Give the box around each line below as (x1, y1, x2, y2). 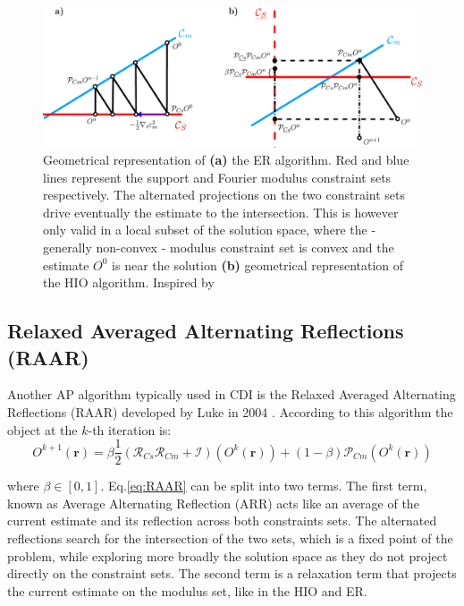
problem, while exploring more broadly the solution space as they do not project (7, 546, 448, 565)
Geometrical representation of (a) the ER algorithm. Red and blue (43, 150, 409, 169)
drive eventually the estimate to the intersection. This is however (43, 202, 399, 221)
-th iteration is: (88, 420, 172, 439)
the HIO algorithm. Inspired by (43, 273, 215, 292)
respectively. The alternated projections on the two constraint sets (43, 185, 405, 204)
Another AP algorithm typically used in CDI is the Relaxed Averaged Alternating (7, 385, 456, 404)
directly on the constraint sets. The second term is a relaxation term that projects (7, 564, 457, 583)
